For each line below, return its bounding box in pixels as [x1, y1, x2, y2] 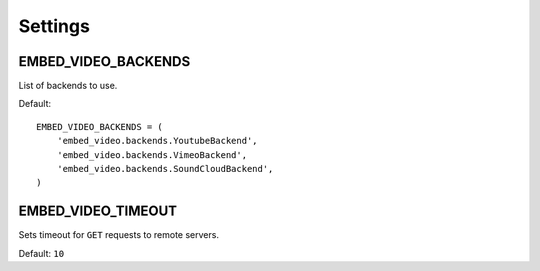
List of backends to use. [18, 80, 118, 92]
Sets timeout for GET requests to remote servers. [18, 229, 220, 241]
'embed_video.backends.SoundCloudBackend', [56, 163, 274, 175]
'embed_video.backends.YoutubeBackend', [56, 135, 259, 147]
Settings [18, 15, 90, 37]
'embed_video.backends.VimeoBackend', [56, 149, 248, 160]
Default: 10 [18, 247, 65, 259]
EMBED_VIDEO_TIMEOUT [18, 203, 178, 220]
